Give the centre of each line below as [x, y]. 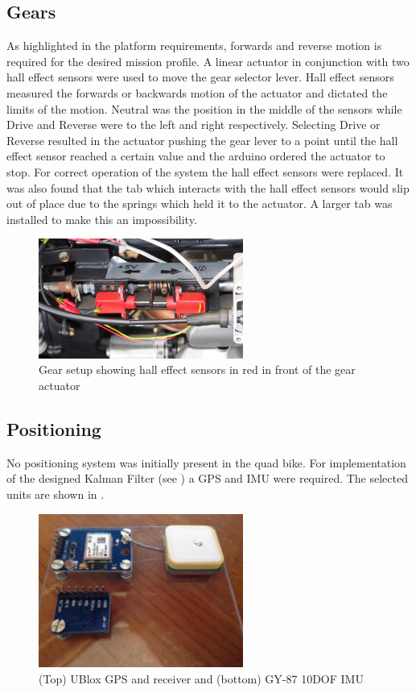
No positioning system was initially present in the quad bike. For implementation [206, 462]
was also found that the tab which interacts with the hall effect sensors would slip [208, 187]
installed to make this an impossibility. [102, 219]
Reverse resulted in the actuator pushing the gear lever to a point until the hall [202, 140]
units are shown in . [56, 494]
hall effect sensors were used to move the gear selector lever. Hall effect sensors [200, 77]
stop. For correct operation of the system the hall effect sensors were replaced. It [205, 171]
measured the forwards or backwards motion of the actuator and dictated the [197, 92]
